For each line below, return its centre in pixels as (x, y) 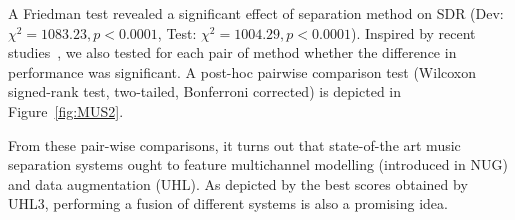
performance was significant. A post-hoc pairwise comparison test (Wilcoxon (242, 71)
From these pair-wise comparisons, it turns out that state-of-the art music (234, 144)
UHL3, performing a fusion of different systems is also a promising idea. (228, 203)
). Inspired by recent (413, 32)
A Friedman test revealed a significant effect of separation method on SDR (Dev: (256, 13)
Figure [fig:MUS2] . (66, 110)
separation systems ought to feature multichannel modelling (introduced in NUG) (258, 164)
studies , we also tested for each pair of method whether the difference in (232, 52)
